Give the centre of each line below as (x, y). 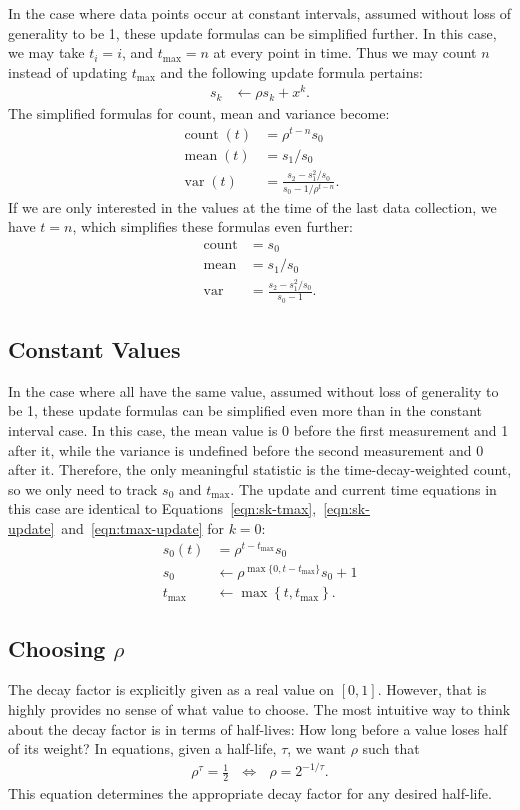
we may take (46, 52)
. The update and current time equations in (363, 488)
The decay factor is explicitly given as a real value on (171, 689)
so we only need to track (83, 488)
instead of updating (68, 71)
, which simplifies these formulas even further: (212, 226)
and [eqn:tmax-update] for (142, 527)
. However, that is (432, 689)
